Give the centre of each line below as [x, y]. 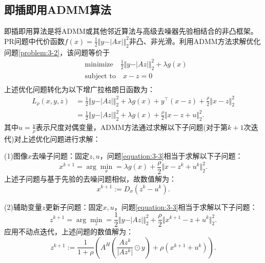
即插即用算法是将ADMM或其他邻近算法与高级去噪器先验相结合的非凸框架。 [131, 31]
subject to [100, 76]
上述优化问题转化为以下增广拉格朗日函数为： [79, 89]
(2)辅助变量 [23, 206]
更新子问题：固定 [74, 206]
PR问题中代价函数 [34, 41]
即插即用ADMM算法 [58, 9]
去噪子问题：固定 [60, 156]
